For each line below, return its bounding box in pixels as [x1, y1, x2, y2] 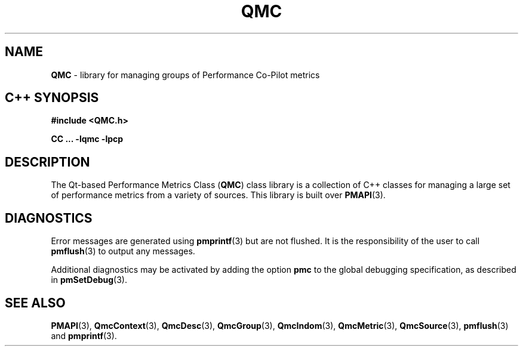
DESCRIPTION [5, 154, 90, 170]
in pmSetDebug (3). [51, 275, 128, 285]
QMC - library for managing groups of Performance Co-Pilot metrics [51, 69, 320, 80]
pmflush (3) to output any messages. [51, 246, 195, 257]
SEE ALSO [5, 295, 66, 310]
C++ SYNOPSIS [5, 90, 99, 106]
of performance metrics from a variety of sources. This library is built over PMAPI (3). [51, 190, 386, 201]
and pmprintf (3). [51, 330, 117, 341]
